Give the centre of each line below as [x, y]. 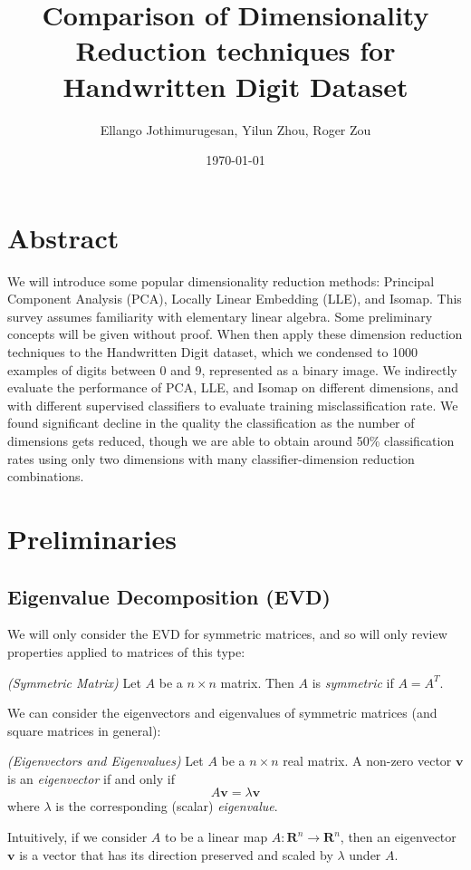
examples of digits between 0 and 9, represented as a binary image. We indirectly [232, 369]
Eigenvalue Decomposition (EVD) [169, 596]
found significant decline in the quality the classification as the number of [211, 423]
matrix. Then [257, 682]
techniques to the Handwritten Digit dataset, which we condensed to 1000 [213, 352]
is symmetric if [353, 682]
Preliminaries [92, 538]
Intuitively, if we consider [77, 837]
